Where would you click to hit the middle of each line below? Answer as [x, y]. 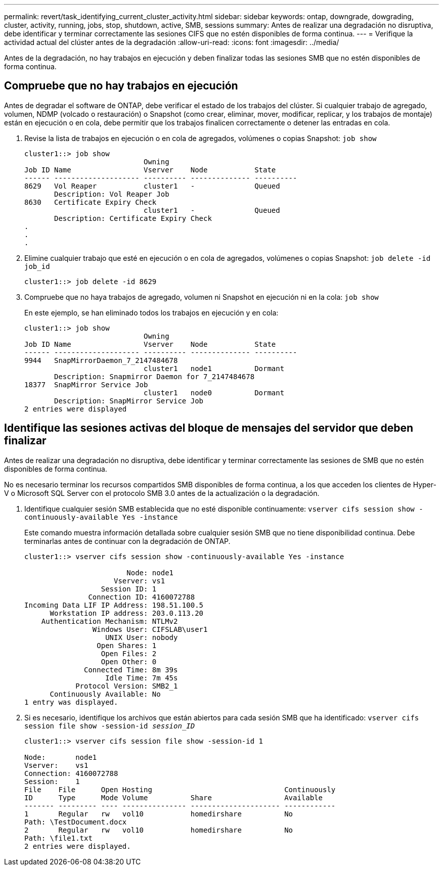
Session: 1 [52, 781]
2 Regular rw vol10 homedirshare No [159, 830]
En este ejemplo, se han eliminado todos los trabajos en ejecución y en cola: [151, 312]
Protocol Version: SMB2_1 [127, 686]
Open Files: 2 [129, 653]
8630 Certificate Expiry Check [91, 202]
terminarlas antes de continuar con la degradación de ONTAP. [127, 541]
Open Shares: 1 [127, 645]
